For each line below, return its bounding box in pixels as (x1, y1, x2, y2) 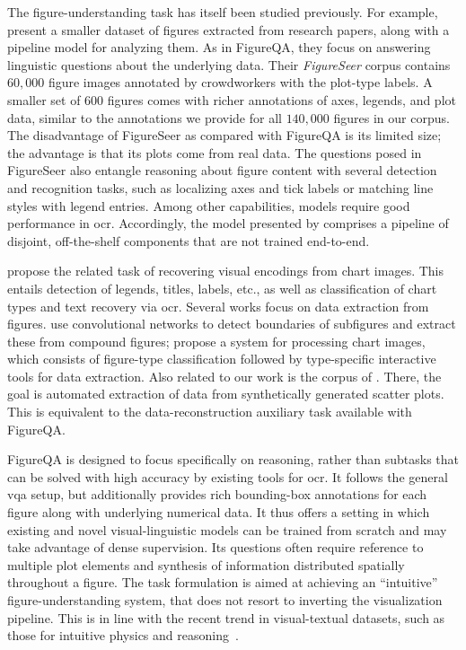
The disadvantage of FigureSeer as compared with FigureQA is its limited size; (7, 126, 442, 145)
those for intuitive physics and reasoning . (7, 626, 239, 645)
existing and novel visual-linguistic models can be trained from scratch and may (7, 520, 447, 539)
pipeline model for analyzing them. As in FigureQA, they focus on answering (7, 38, 431, 57)
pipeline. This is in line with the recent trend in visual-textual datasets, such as (7, 608, 445, 627)
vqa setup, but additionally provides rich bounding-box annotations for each (7, 485, 427, 504)
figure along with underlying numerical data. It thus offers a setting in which (7, 503, 430, 522)
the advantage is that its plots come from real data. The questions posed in (7, 143, 422, 162)
